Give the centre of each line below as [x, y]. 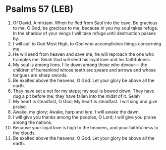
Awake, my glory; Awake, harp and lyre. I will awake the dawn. [76, 112]
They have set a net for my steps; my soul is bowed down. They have [83, 91]
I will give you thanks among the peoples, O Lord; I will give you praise [84, 117]
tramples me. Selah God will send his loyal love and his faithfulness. [82, 59]
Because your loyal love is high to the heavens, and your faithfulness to [85, 127]
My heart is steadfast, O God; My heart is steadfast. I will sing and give [85, 101]
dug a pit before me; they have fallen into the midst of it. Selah [76, 96]
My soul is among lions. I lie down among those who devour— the [80, 65]
